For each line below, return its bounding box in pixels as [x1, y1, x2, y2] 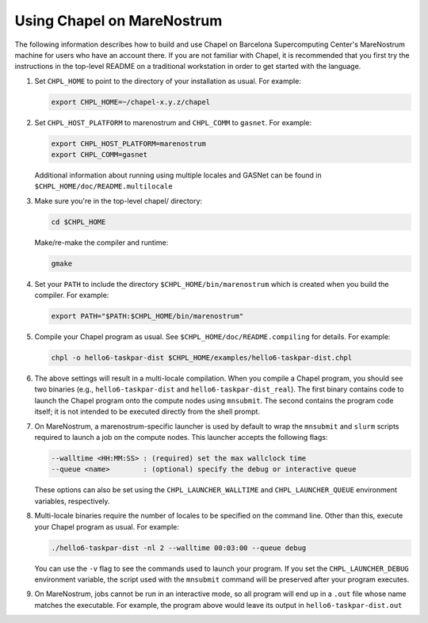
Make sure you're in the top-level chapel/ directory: [34, 196, 202, 205]
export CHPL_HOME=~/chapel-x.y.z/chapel [51, 97, 210, 106]
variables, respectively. [34, 496, 110, 506]
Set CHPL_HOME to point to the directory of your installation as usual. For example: [34, 76, 301, 86]
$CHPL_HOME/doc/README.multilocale [34, 182, 174, 191]
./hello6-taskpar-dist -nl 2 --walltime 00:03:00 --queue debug [51, 543, 307, 552]
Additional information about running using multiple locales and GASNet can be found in [34, 170, 323, 180]
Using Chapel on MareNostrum [14, 12, 223, 29]
